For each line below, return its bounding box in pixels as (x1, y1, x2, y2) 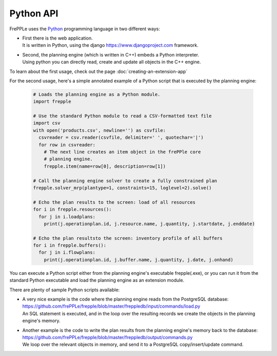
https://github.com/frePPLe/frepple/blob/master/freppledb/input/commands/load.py (22, 303, 201, 309)
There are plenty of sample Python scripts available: (9, 287, 120, 293)
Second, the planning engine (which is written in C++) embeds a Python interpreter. (22, 51, 200, 58)
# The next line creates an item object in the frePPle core (44, 149, 201, 155)
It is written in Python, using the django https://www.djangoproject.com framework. (22, 42, 199, 48)
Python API (9, 8, 58, 19)
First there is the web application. (22, 35, 93, 41)
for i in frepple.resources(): (33, 207, 112, 213)
